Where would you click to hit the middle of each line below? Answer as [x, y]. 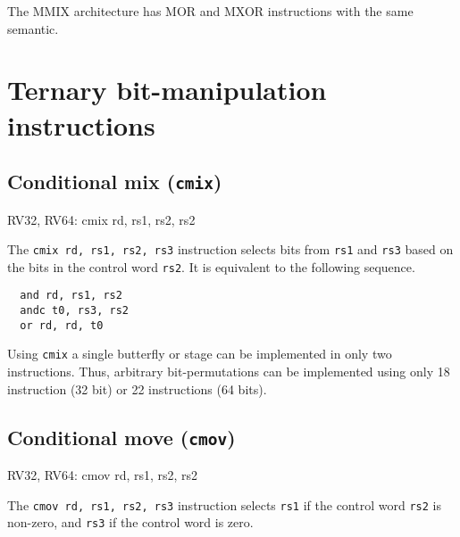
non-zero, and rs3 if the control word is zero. [130, 522]
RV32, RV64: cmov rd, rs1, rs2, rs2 [103, 475]
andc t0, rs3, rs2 [75, 311]
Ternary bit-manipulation [167, 90]
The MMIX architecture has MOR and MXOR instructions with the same [210, 11]
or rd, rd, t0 [62, 325]
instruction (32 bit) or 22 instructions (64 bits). [137, 388]
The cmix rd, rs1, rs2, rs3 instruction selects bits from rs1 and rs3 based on [230, 249]
